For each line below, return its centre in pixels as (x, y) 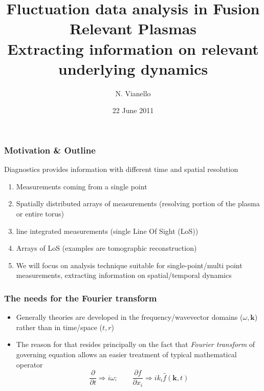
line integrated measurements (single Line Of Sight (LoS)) (107, 231)
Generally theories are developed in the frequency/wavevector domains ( (129, 317)
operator (29, 364)
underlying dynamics (133, 68)
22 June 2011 (133, 110)
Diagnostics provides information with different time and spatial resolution (121, 169)
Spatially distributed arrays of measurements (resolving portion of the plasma (138, 203)
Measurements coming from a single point (82, 186)
